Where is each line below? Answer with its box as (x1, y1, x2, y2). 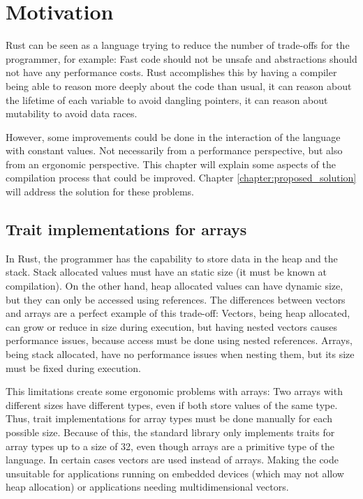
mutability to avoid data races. (6, 106, 138, 121)
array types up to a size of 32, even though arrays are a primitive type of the (6, 438, 335, 453)
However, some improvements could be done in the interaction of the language (6, 129, 341, 144)
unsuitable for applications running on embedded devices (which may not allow (6, 466, 344, 480)
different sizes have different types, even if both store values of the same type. (6, 397, 338, 412)
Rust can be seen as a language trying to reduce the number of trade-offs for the (6, 38, 350, 52)
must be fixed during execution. (6, 360, 141, 375)
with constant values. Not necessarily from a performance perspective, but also (6, 143, 343, 158)
